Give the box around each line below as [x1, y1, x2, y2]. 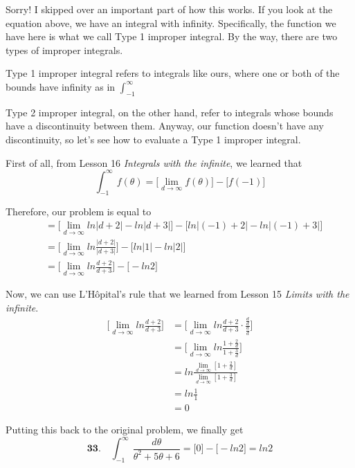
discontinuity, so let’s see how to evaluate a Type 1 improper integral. [6, 132, 301, 146]
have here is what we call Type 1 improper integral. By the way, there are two [6, 29, 338, 44]
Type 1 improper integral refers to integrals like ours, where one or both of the [6, 66, 340, 80]
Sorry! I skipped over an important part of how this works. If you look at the [6, 2, 333, 16]
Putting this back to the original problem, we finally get [6, 422, 244, 436]
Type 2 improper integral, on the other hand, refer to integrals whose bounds [6, 105, 334, 119]
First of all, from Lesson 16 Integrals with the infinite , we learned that [6, 155, 302, 170]
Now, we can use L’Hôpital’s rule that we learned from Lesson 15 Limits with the [6, 287, 349, 301]
